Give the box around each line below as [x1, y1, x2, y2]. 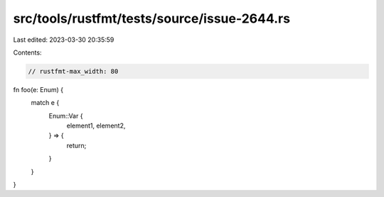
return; [66, 141, 87, 150]
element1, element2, [66, 121, 126, 130]
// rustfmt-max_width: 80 [28, 67, 119, 75]
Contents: [13, 48, 42, 57]
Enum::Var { [48, 111, 83, 120]
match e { [31, 98, 60, 107]
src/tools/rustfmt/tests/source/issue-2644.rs [13, 11, 291, 26]
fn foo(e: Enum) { [13, 85, 64, 94]
